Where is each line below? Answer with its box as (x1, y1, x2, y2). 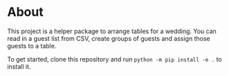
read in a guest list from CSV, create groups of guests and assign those (7, 34, 210, 42)
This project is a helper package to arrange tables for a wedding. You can (7, 27, 217, 35)
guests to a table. (7, 41, 57, 50)
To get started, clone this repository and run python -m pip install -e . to (7, 55, 223, 63)
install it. (7, 62, 31, 70)
